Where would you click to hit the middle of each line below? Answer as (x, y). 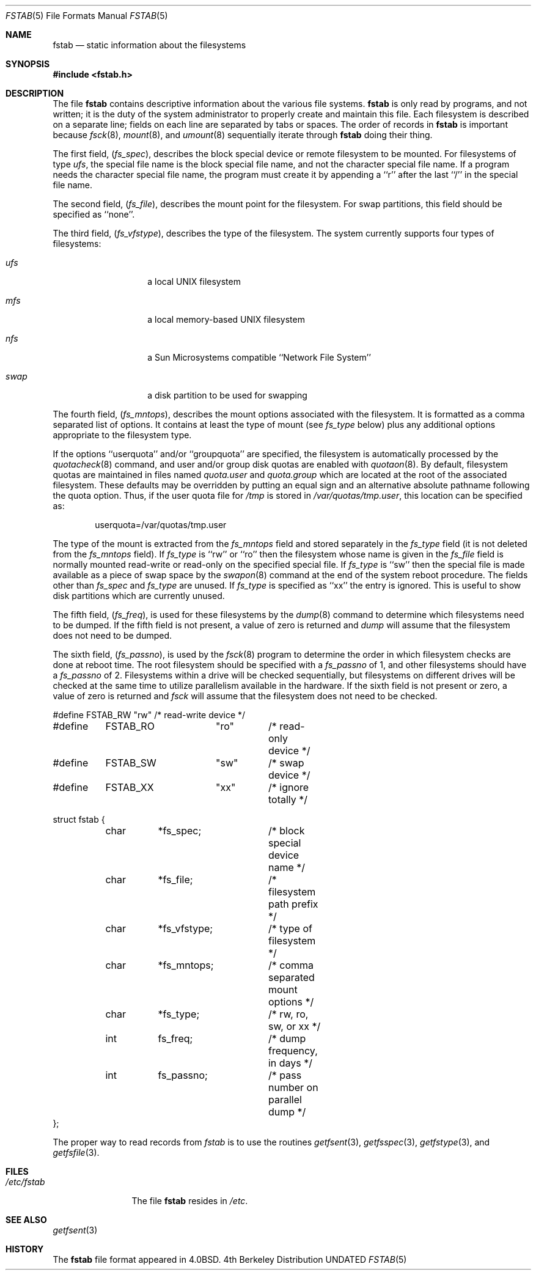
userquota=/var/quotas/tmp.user (161, 525)
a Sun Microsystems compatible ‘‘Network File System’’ (259, 357)
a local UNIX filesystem (194, 281)
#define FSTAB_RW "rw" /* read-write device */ (149, 715)
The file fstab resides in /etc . (190, 1201)
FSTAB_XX (130, 787)
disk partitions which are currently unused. (139, 596)
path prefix (293, 904)
